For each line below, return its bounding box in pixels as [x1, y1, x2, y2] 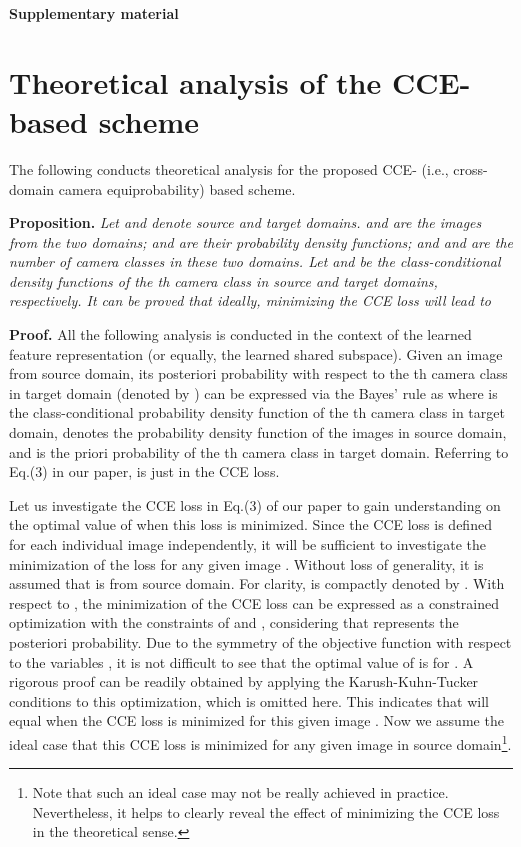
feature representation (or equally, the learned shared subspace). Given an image [9, 343, 503, 364]
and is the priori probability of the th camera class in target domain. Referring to [9, 441, 509, 462]
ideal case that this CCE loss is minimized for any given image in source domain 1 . [9, 730, 512, 754]
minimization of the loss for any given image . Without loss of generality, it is [9, 553, 484, 574]
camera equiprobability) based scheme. [58, 178, 296, 199]
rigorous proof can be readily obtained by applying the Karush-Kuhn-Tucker [9, 671, 479, 692]
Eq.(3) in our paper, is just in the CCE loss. [9, 461, 280, 482]
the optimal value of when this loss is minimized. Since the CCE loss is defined [9, 514, 492, 535]
